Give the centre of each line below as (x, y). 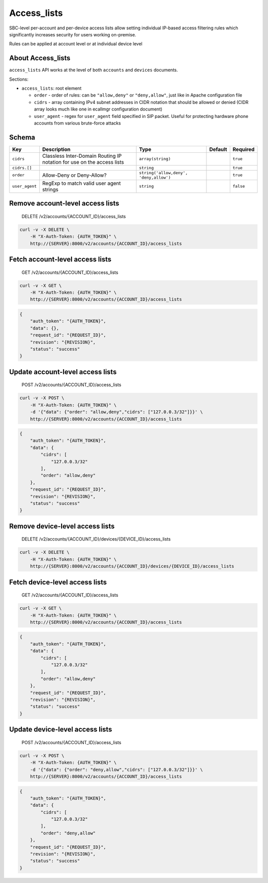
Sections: (19, 79)
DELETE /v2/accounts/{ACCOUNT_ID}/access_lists (74, 216)
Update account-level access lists (63, 372)
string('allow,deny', (164, 172)
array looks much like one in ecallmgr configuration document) (98, 109)
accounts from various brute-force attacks (77, 123)
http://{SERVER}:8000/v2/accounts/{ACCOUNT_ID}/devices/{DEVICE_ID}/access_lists (132, 566)
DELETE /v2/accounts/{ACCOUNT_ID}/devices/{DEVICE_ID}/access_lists (96, 539)
